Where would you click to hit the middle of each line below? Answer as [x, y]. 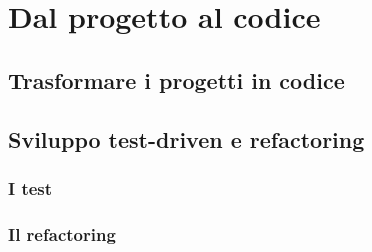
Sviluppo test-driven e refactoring [186, 138]
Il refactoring [62, 233]
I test [30, 187]
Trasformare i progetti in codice [176, 79]
